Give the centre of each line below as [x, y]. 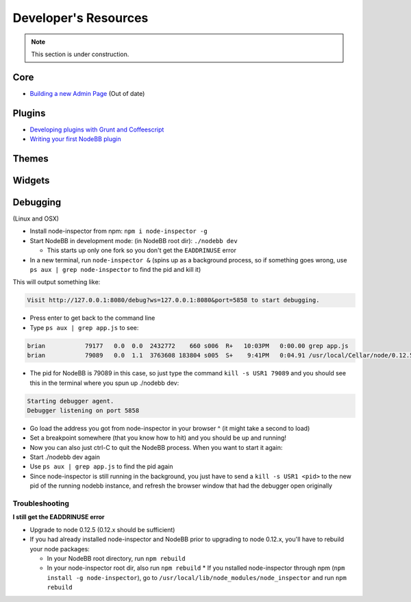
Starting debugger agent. [71, 401]
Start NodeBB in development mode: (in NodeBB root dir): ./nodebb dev [134, 240]
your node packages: [60, 549]
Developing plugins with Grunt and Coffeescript [97, 129]
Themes [31, 159]
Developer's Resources [80, 18]
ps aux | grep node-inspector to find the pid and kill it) [115, 270]
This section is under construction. [80, 54]
